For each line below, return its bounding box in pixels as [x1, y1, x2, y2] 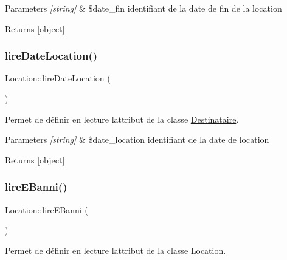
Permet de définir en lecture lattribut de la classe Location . [5, 244, 226, 256]
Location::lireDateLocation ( [5, 72, 111, 84]
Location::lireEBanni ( [5, 203, 88, 216]
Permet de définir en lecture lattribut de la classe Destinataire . [5, 112, 239, 125]
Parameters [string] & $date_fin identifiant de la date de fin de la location [5, 2, 282, 14]
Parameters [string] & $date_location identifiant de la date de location [5, 133, 269, 146]
